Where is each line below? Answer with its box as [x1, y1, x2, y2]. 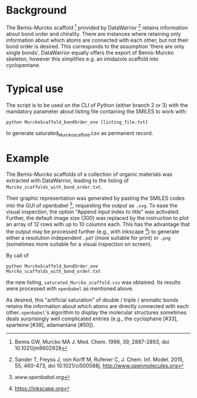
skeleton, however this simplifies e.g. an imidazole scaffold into [6, 55, 159, 62]
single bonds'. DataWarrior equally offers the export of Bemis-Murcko [6, 49, 174, 56]
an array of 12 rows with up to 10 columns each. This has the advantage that [6, 220, 191, 228]
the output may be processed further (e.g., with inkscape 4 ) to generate [6, 227, 179, 235]
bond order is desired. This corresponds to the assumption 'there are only [6, 42, 185, 50]
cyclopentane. [6, 61, 41, 68]
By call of [6, 252, 29, 259]
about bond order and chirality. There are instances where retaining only [6, 30, 181, 37]
